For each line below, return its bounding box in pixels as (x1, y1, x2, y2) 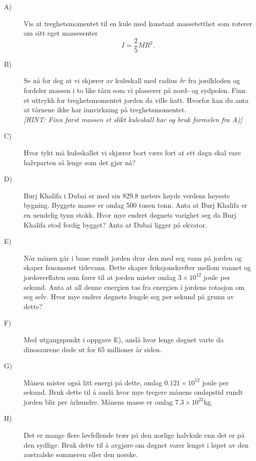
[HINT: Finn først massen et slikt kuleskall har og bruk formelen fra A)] (24, 114, 243, 124)
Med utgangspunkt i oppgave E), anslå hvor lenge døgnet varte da (24, 334, 224, 344)
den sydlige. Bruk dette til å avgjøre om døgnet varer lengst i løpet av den (24, 439, 249, 450)
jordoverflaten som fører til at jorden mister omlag (24, 272, 176, 282)
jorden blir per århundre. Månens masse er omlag (24, 396, 173, 407)
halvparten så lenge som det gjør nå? (24, 157, 136, 167)
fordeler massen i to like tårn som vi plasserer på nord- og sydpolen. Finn (24, 85, 246, 95)
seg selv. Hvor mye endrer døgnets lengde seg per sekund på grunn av (24, 291, 234, 302)
